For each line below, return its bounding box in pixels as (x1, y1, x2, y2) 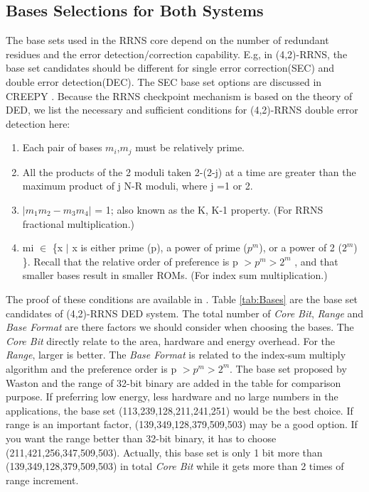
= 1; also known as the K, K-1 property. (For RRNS (95, 202, 323, 217)
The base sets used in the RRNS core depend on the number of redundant (6, 33, 329, 48)
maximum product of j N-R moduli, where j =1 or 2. (22, 178, 253, 193)
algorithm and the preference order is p (6, 361, 177, 376)
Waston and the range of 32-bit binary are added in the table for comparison (6, 375, 341, 390)
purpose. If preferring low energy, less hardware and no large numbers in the (6, 389, 338, 404)
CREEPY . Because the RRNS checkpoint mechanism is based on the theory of (6, 88, 353, 103)
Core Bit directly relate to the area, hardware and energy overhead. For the (6, 333, 336, 348)
